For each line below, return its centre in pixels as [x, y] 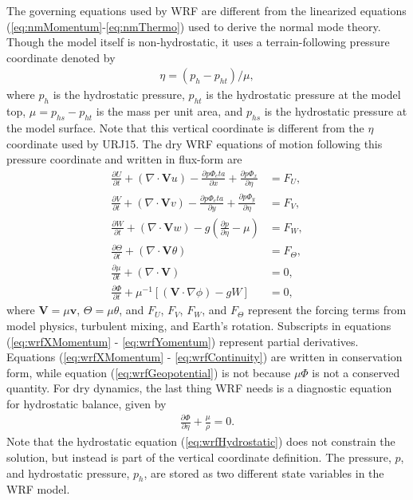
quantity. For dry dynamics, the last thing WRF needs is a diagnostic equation [199, 388]
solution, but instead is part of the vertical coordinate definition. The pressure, [199, 457]
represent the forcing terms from [327, 310]
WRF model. [38, 489]
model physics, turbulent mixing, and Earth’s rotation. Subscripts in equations [199, 325]
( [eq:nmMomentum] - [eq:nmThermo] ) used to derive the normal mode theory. [194, 26]
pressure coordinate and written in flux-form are [124, 159]
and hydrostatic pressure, [68, 472]
